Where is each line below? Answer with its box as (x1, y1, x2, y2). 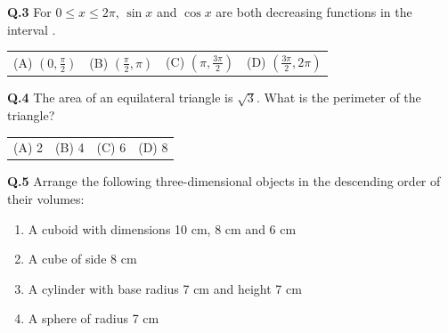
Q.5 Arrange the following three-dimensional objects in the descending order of (7, 172, 441, 191)
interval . (7, 20, 56, 38)
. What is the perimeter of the (256, 88, 421, 107)
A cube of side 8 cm (28, 249, 137, 268)
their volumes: (7, 190, 85, 208)
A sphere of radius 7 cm (28, 309, 159, 328)
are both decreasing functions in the (216, 3, 412, 20)
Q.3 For (7, 3, 52, 20)
